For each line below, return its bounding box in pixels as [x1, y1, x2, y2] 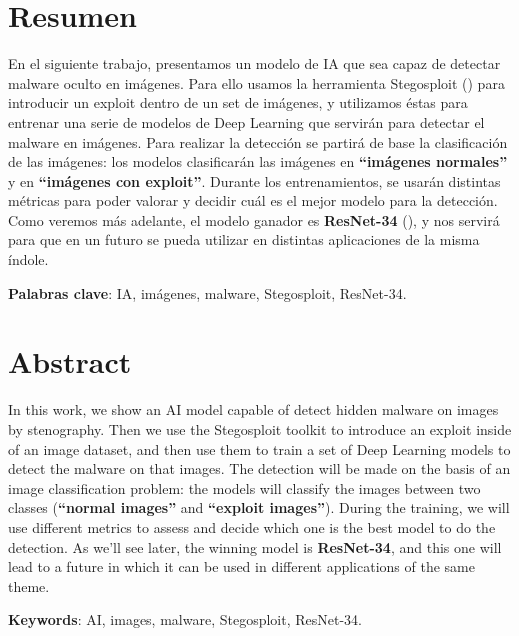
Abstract [8, 341, 132, 382]
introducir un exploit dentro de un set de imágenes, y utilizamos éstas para [8, 92, 468, 113]
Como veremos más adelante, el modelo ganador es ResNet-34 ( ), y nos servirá [8, 209, 500, 230]
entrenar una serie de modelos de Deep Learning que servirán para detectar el [8, 111, 485, 132]
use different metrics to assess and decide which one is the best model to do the [8, 516, 496, 537]
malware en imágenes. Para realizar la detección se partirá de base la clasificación [8, 131, 508, 152]
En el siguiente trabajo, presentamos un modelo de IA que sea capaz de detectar [8, 53, 501, 74]
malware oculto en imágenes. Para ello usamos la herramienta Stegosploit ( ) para [8, 72, 505, 93]
